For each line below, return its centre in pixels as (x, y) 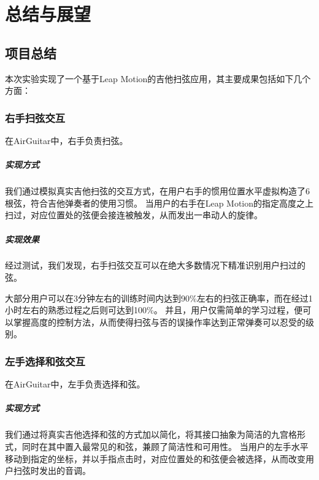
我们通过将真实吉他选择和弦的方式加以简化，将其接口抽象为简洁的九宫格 (151, 434)
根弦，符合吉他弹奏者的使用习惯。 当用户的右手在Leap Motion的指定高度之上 (159, 203)
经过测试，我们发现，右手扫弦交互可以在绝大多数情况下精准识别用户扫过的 (155, 265)
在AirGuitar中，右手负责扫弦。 (67, 140)
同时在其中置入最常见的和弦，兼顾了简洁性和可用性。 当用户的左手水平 (165, 447)
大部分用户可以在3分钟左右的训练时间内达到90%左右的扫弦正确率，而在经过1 (159, 298)
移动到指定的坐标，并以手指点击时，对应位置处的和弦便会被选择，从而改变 (155, 458)
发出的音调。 (65, 470)
